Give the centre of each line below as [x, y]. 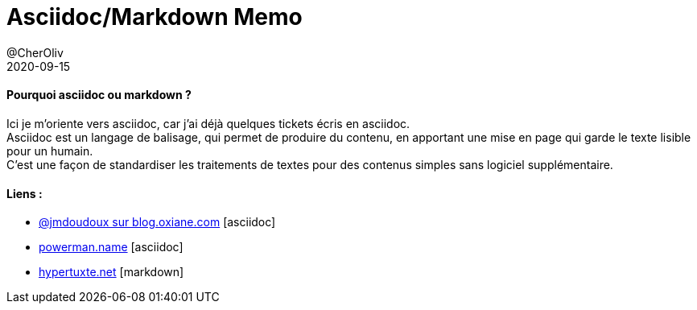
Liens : [25, 193]
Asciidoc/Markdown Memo [155, 17]
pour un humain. [50, 151]
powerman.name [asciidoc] [111, 247]
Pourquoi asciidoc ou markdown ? [99, 95]
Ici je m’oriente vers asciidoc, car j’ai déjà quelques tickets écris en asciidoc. [208, 123]
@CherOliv [35, 52]
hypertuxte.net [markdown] [111, 272]
